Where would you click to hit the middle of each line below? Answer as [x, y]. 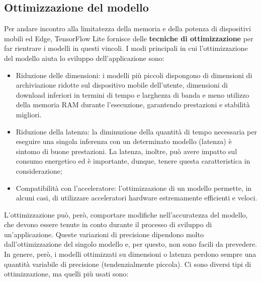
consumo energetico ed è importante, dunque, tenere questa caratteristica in [133, 161]
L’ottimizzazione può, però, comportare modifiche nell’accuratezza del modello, [126, 214]
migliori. [29, 114]
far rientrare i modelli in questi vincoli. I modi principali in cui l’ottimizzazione [126, 48]
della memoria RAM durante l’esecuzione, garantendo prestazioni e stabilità [133, 104]
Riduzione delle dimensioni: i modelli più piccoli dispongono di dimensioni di [134, 75]
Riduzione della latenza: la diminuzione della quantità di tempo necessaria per [136, 131]
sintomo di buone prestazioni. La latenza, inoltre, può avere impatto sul [126, 151]
